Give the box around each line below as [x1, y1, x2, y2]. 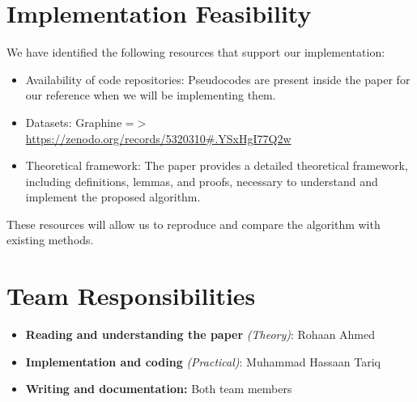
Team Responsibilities [6, 279, 256, 312]
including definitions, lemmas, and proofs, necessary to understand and [25, 172, 378, 189]
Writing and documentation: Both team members [25, 380, 292, 397]
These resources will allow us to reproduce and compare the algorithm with [6, 215, 381, 232]
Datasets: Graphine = [25, 113, 134, 130]
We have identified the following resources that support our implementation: [6, 44, 385, 61]
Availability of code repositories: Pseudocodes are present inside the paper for [25, 70, 411, 87]
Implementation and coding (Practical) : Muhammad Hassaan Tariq [25, 353, 381, 370]
